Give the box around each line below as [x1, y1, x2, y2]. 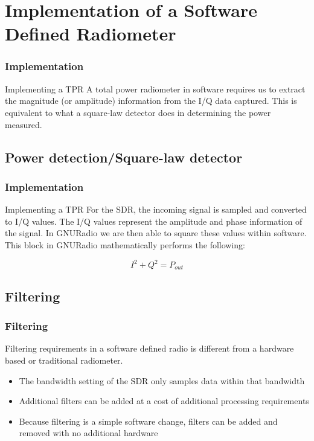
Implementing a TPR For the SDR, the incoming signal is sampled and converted [5, 203, 307, 216]
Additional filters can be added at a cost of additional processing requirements [19, 394, 309, 407]
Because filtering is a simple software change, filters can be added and [19, 414, 278, 427]
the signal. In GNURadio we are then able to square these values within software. [5, 227, 307, 239]
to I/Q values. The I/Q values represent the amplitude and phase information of [5, 214, 303, 227]
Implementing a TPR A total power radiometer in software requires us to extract [5, 82, 306, 95]
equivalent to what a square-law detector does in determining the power [5, 106, 271, 118]
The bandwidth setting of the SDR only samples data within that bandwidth [19, 374, 305, 387]
